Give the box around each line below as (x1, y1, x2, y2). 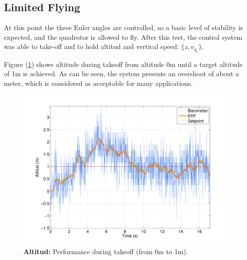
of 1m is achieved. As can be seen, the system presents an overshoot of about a (4, 68, 239, 79)
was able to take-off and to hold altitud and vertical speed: (4, 41, 179, 51)
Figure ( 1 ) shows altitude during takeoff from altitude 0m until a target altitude (4, 59, 243, 69)
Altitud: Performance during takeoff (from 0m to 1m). (23, 246, 188, 257)
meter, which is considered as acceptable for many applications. (4, 78, 193, 88)
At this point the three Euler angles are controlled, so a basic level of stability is (4, 22, 243, 32)
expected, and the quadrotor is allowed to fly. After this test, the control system (4, 32, 243, 42)
